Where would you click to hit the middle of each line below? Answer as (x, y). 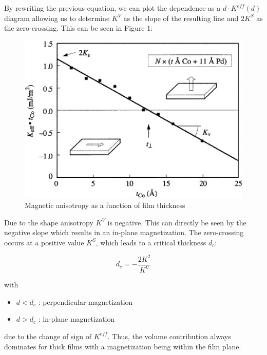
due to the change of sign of (48, 336)
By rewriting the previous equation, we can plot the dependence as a (112, 8)
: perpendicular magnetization (85, 301)
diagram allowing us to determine (57, 18)
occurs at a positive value (44, 242)
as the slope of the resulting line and (181, 18)
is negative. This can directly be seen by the (177, 222)
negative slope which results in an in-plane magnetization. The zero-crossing (124, 232)
